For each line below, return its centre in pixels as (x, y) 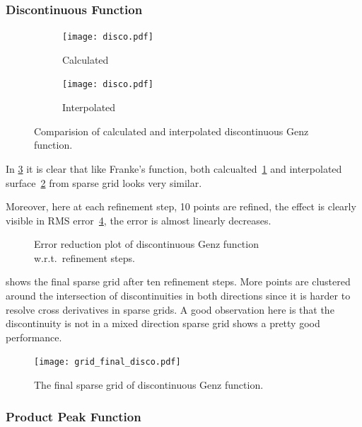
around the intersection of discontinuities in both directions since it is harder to (178, 296)
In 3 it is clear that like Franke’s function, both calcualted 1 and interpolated (174, 168)
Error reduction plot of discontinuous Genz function (146, 244)
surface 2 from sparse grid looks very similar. (104, 182)
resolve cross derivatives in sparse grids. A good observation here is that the (170, 309)
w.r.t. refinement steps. (84, 257)
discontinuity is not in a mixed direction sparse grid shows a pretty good (163, 323)
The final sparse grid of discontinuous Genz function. (149, 385)
